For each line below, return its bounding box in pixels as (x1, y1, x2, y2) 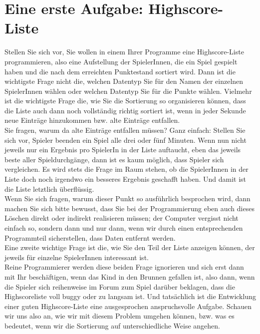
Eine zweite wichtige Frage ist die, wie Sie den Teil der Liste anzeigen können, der (4, 242, 255, 253)
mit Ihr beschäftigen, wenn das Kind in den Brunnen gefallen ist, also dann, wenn (4, 271, 255, 282)
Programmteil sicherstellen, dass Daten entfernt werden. (4, 232, 176, 243)
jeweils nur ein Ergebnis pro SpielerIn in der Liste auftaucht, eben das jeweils (4, 144, 241, 155)
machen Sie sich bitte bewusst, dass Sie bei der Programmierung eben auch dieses (4, 203, 255, 213)
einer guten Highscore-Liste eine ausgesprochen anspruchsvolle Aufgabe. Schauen (4, 301, 252, 311)
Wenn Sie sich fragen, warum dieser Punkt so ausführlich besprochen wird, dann (4, 193, 251, 204)
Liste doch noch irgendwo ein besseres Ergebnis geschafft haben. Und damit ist (4, 174, 247, 184)
